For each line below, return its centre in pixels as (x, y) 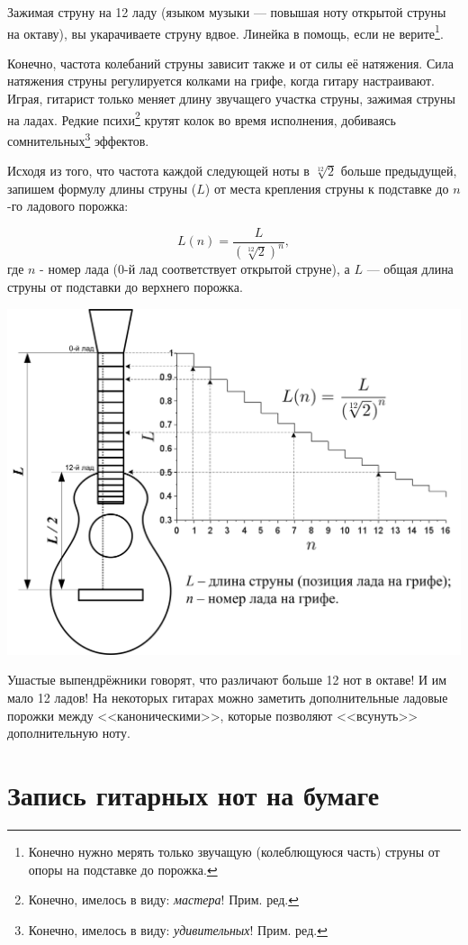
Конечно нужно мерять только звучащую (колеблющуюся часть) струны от (234, 851)
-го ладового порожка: (68, 206)
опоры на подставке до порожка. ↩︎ (123, 869)
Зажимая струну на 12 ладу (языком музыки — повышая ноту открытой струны (227, 12)
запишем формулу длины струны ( (102, 188)
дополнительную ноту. (69, 733)
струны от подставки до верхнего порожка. (125, 286)
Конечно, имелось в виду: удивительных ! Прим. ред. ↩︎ (178, 929)
